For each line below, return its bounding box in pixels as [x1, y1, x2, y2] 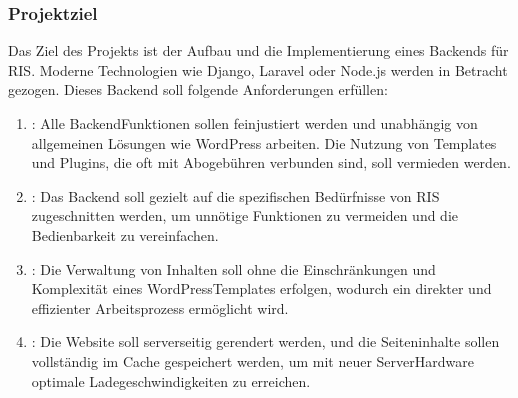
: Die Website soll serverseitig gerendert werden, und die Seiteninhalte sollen [31, 331, 500, 352]
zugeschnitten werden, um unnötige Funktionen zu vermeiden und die [31, 205, 459, 226]
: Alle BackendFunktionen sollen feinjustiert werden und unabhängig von [31, 113, 478, 133]
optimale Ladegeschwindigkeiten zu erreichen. [31, 370, 311, 391]
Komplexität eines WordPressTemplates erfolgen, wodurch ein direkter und [31, 278, 492, 299]
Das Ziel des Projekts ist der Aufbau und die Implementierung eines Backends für [8, 40, 509, 61]
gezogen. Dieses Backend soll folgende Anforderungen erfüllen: [8, 79, 388, 100]
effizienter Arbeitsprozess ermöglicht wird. [31, 297, 289, 318]
